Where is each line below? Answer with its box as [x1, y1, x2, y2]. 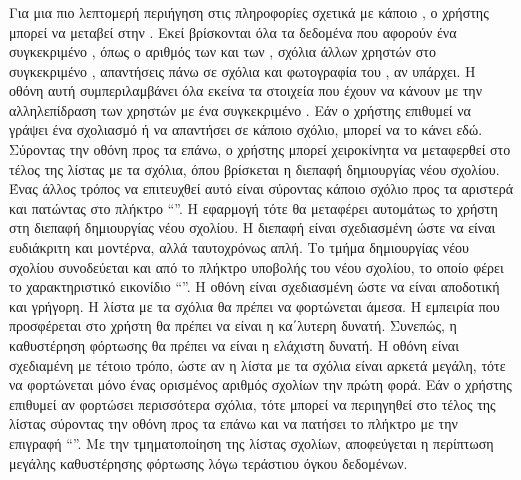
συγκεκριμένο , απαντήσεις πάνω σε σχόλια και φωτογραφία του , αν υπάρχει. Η [9, 60, 476, 81]
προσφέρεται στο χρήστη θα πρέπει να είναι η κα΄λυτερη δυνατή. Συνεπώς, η [9, 315, 457, 336]
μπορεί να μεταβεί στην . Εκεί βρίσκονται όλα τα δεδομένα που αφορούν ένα [9, 21, 457, 42]
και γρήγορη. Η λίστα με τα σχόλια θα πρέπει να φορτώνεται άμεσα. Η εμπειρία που [9, 295, 500, 316]
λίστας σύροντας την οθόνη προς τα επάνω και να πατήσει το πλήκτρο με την [9, 413, 458, 434]
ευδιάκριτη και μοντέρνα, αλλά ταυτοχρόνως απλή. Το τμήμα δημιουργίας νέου [9, 237, 469, 258]
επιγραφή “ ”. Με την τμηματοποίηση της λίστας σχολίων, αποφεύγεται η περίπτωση [9, 432, 494, 453]
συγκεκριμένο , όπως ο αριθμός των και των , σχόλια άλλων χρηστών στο [9, 41, 436, 62]
